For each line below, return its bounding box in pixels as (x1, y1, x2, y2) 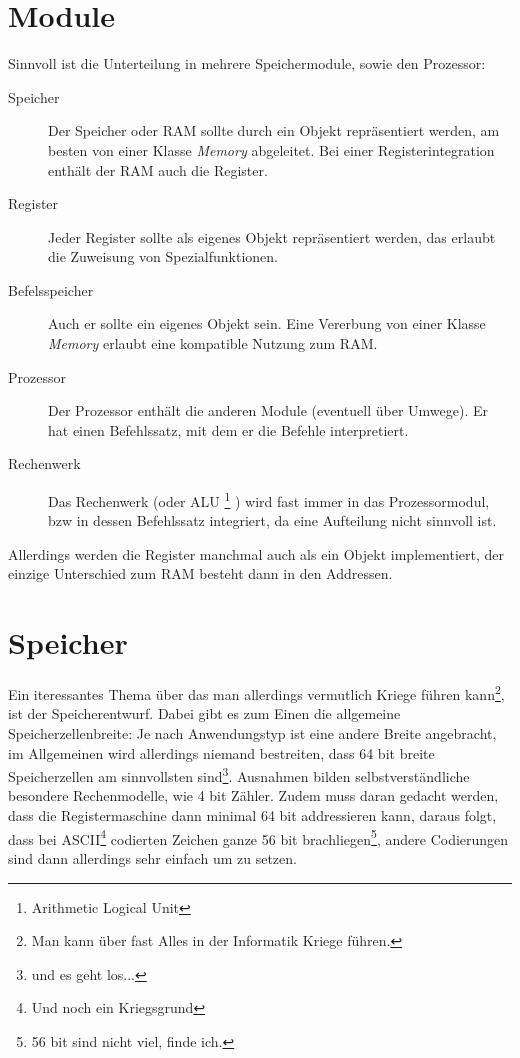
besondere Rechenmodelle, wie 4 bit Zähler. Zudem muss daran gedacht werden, (8, 785, 499, 806)
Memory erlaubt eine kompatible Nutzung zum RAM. (48, 333, 378, 354)
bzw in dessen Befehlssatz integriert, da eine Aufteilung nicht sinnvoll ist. (48, 510, 497, 531)
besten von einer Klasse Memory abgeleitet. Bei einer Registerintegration (48, 139, 495, 160)
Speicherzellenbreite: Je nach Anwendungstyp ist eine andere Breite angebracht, (8, 723, 497, 744)
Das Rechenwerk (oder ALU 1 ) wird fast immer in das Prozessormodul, (48, 488, 490, 511)
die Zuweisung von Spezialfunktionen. (48, 246, 278, 267)
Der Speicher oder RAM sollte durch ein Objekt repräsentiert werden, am (48, 120, 500, 141)
